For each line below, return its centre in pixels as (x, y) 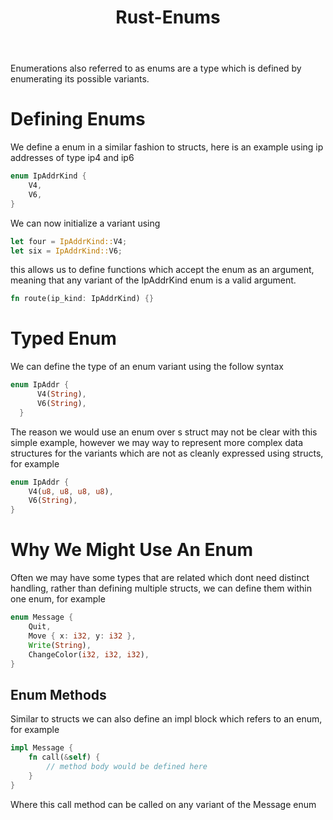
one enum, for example (58, 599)
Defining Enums (78, 119)
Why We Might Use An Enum (132, 550)
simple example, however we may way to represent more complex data (157, 442)
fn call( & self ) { (64, 757)
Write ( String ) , (60, 645)
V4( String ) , (61, 394)
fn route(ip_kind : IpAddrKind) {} (82, 299)
